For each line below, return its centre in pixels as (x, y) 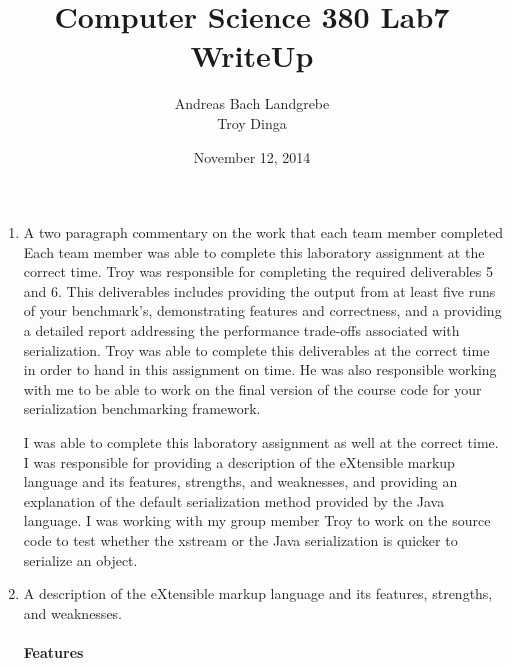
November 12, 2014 (252, 156)
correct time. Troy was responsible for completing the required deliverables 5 (258, 271)
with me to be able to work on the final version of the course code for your (252, 388)
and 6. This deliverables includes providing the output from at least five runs (259, 290)
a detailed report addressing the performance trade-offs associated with (241, 330)
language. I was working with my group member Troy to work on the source (257, 520)
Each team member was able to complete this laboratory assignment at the (254, 251)
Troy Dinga (252, 122)
